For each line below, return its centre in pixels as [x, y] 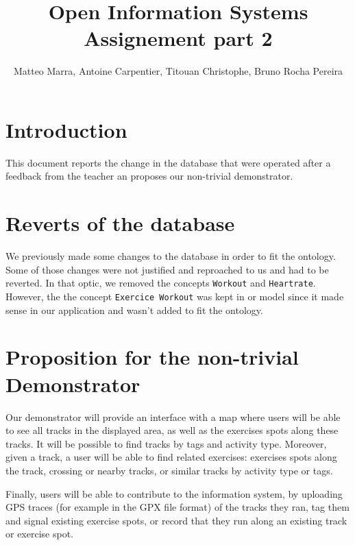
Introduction [66, 129]
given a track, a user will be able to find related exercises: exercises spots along [171, 457]
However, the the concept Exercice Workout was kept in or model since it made [175, 296]
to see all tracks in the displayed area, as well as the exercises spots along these [172, 430]
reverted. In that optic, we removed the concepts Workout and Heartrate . [161, 283]
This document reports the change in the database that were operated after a [168, 162]
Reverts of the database [120, 223]
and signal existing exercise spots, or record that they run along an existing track [176, 520]
